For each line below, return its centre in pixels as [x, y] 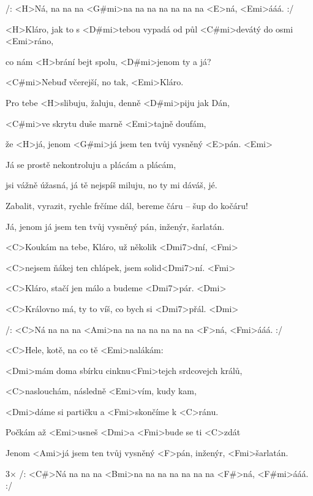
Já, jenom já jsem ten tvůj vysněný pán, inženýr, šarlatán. [115, 226]
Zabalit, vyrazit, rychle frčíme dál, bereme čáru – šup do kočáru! [127, 205]
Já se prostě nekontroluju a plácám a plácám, [91, 164]
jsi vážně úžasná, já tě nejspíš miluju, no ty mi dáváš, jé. [111, 185]
